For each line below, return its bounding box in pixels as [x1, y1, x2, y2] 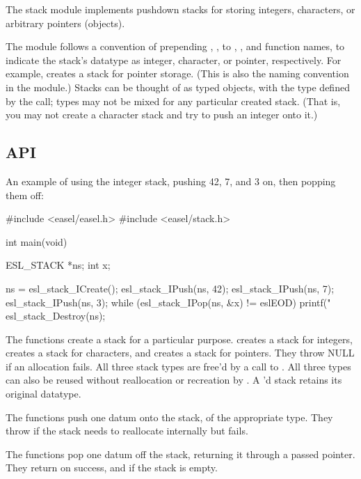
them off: [6, 187, 44, 202]
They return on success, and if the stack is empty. [6, 460, 218, 475]
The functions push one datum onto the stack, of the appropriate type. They [6, 409, 333, 424]
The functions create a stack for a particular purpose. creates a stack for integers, [6, 331, 353, 346]
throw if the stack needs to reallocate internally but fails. [6, 423, 248, 438]
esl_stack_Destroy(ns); [6, 308, 106, 323]
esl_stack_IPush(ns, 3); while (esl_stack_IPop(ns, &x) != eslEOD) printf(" [6, 295, 331, 309]
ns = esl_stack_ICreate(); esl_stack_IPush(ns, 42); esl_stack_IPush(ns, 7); [6, 281, 335, 295]
